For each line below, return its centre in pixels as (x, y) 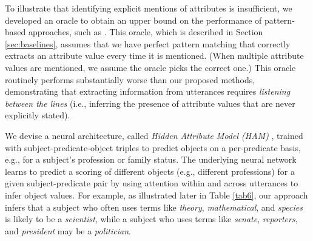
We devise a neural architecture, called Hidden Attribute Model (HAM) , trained (154, 135)
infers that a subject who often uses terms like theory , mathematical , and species (154, 207)
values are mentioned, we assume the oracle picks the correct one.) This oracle (150, 67)
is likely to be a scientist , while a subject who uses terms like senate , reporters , (151, 219)
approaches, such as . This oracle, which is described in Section (146, 32)
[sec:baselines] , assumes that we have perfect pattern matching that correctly (148, 43)
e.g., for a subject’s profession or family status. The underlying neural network (151, 159)
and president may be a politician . (68, 230)
